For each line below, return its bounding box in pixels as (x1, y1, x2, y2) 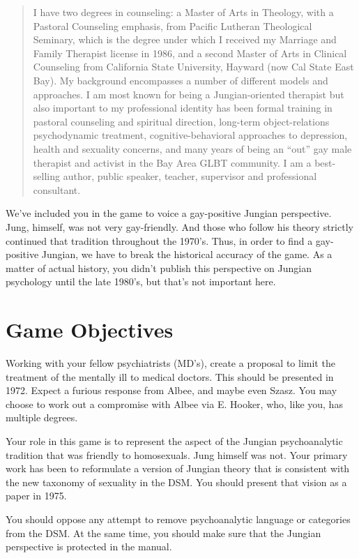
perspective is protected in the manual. (6, 539, 172, 554)
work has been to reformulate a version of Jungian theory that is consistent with (6, 461, 350, 476)
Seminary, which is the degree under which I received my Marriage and (33, 32, 337, 47)
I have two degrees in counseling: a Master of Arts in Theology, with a (33, 5, 334, 19)
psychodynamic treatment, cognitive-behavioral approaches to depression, (33, 128, 348, 142)
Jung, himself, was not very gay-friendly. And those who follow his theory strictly (6, 219, 353, 234)
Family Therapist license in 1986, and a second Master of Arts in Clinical (33, 45, 347, 60)
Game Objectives (6, 315, 174, 344)
